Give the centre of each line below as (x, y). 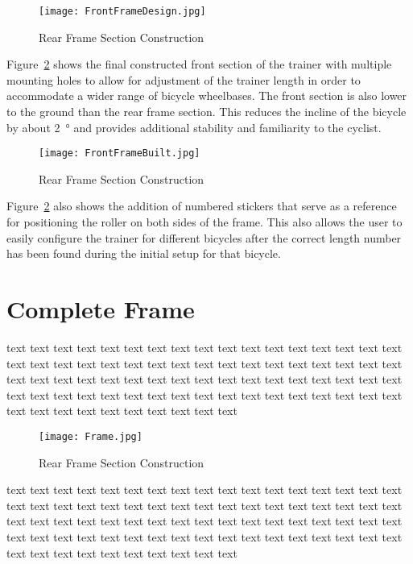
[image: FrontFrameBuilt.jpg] (120, 153)
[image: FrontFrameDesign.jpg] (122, 11)
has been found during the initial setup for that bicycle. (144, 253)
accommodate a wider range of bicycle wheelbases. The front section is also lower (207, 95)
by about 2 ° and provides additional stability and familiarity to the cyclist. (194, 127)
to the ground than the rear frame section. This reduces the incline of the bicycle (206, 112)
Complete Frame (101, 309)
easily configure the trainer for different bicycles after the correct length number (204, 237)
